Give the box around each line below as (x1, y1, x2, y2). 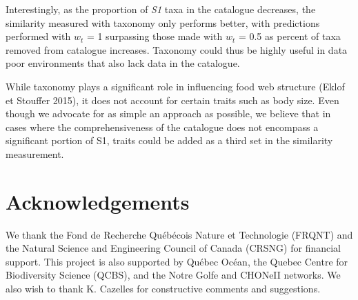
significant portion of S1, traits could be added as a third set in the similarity (6, 133, 333, 148)
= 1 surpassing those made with (86, 29, 223, 43)
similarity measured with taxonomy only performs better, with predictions (6, 15, 320, 30)
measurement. (6, 146, 64, 161)
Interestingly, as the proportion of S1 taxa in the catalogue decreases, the (6, 2, 316, 16)
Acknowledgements (6, 187, 190, 215)
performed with (6, 29, 71, 43)
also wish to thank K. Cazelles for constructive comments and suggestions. (6, 281, 321, 296)
